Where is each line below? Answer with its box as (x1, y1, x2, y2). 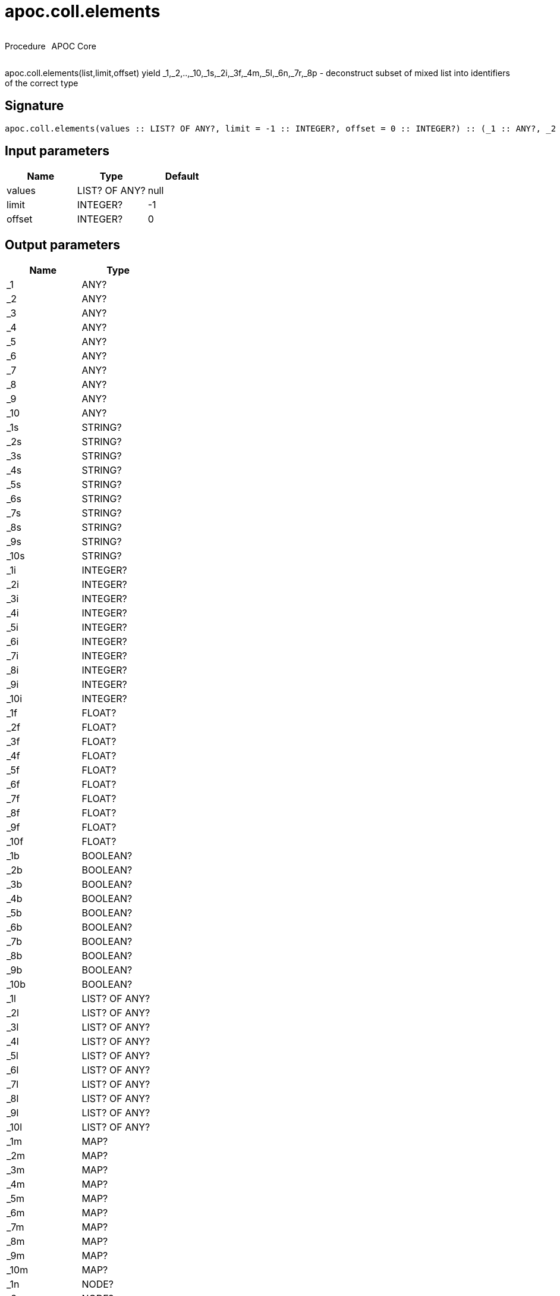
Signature (5, 98, 64, 114)
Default (165, 170, 199, 183)
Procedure (5, 40, 46, 51)
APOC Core (51, 40, 96, 51)
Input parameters (5, 143, 110, 159)
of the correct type (5, 77, 78, 88)
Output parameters (5, 237, 120, 252)
